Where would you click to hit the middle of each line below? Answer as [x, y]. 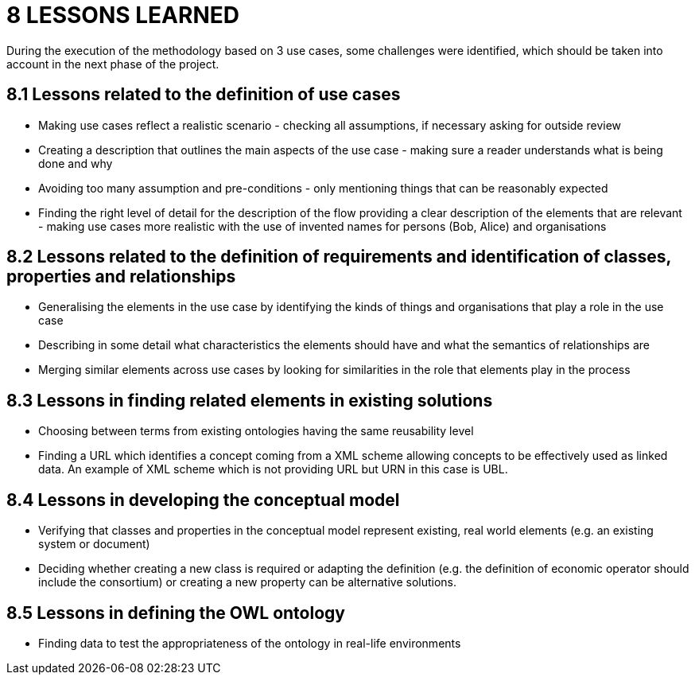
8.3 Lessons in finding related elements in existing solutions [250, 400]
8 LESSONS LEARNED [123, 15]
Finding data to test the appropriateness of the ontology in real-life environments [250, 643]
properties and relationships [121, 277]
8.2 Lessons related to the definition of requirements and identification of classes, [339, 257]
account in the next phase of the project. [113, 64]
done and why [76, 163]
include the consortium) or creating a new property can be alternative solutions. [248, 582]
